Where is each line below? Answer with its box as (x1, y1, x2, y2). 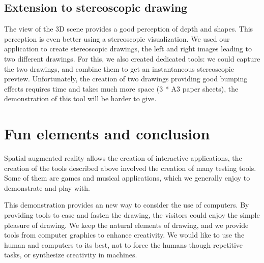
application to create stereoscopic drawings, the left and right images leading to (4, 43, 252, 54)
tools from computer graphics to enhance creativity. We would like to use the (4, 229, 245, 240)
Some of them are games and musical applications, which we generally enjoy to (4, 172, 250, 183)
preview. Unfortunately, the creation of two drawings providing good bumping (4, 73, 248, 84)
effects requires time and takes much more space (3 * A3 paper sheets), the (4, 83, 239, 94)
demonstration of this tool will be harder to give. (4, 93, 157, 104)
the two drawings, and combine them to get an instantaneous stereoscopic (4, 63, 234, 74)
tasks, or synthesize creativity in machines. (4, 249, 137, 260)
